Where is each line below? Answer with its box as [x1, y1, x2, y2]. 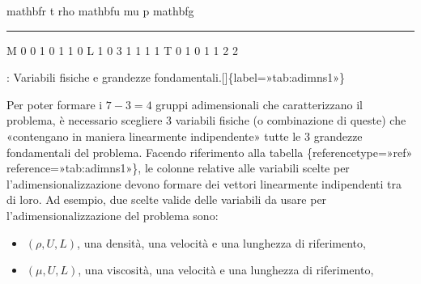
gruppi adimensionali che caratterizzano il [155, 95, 364, 112]
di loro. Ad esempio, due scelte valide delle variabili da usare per [6, 191, 327, 208]
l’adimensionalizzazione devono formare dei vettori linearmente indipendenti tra [6, 175, 402, 192]
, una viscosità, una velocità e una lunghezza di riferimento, [78, 261, 374, 278]
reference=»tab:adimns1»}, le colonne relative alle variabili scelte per [6, 159, 350, 176]
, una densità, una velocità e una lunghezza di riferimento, [77, 234, 366, 251]
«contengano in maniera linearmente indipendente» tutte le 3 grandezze [6, 127, 363, 144]
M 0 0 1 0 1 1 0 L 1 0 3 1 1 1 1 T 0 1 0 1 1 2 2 [6, 41, 238, 58]
